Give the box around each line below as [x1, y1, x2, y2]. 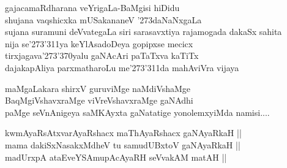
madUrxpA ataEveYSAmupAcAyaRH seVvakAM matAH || [5, 150, 227, 163]
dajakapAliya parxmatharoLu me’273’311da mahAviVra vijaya [5, 61, 239, 74]
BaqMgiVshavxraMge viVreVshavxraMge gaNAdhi [5, 94, 193, 107]
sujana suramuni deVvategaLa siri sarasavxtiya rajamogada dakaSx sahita [5, 25, 282, 38]
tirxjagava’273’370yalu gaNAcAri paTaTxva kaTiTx [5, 49, 199, 62]
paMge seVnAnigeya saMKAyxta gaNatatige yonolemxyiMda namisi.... [5, 105, 270, 118]
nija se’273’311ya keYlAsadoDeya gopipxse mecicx [5, 37, 193, 50]
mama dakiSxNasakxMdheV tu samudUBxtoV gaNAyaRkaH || [5, 138, 240, 151]
